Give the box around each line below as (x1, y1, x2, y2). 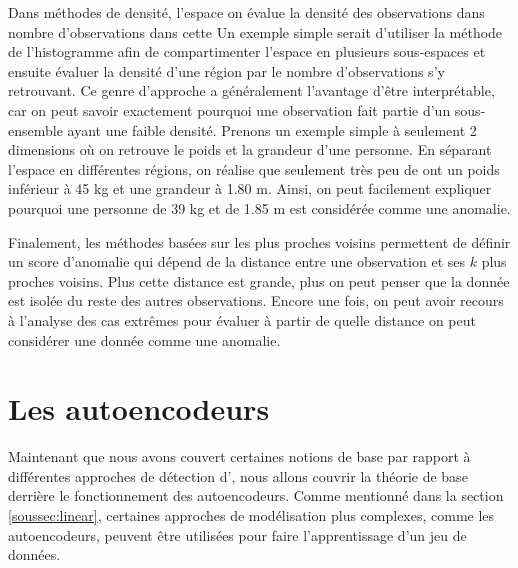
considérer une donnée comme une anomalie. (8, 329, 281, 350)
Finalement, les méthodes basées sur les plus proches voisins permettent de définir (8, 231, 511, 252)
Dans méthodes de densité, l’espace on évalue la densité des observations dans (8, 2, 485, 22)
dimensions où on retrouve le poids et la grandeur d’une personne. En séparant (8, 139, 492, 160)
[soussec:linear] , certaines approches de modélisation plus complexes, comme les (8, 505, 495, 525)
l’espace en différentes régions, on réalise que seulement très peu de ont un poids (8, 158, 500, 179)
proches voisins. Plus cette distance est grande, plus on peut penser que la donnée (8, 270, 510, 291)
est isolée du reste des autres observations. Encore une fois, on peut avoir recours (8, 290, 504, 311)
